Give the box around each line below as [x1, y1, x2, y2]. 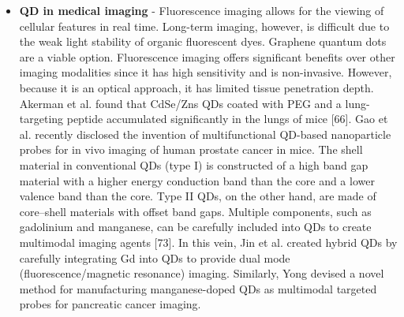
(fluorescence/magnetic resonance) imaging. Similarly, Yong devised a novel [19, 265, 384, 282]
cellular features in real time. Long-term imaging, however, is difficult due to [19, 17, 390, 34]
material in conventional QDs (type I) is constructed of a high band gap [19, 156, 368, 173]
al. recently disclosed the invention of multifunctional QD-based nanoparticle [19, 125, 391, 142]
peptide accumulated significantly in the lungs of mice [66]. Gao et [66, 110, 388, 127]
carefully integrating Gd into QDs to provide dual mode [19, 249, 290, 266]
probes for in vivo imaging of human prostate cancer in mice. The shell [19, 141, 363, 158]
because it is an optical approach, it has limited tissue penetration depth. [19, 79, 374, 95]
